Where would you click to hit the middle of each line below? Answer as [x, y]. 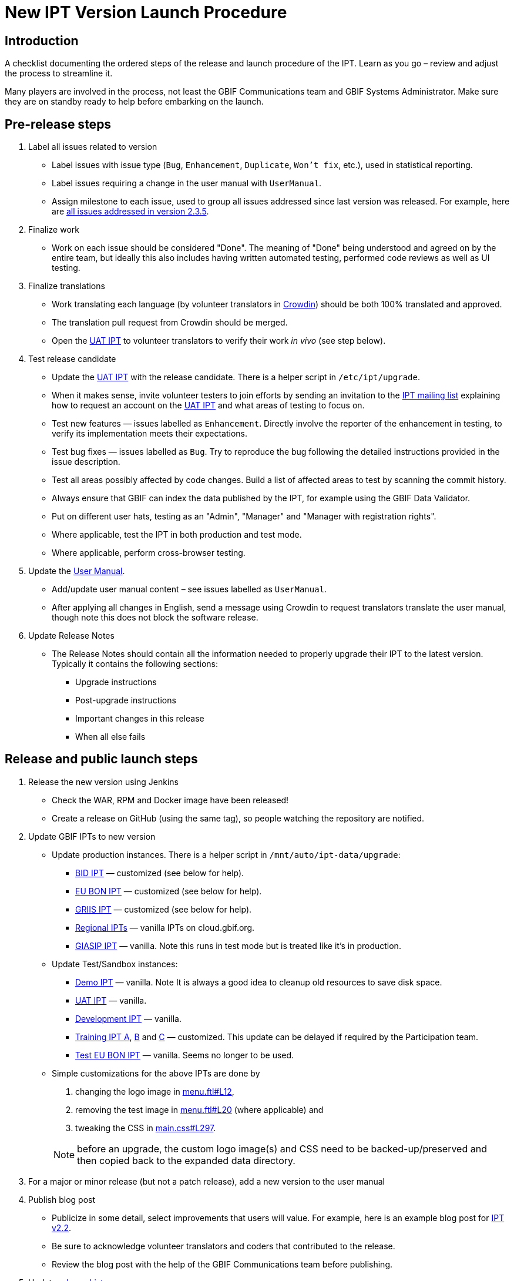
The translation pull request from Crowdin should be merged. [170, 323]
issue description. [86, 462]
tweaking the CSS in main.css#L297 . [146, 1128]
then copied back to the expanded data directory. [186, 1160]
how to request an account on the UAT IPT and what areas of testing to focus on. [208, 405]
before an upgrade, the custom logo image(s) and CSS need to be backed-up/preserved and [282, 1148]
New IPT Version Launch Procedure [146, 12]
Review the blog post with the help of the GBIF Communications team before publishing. [222, 1264]
